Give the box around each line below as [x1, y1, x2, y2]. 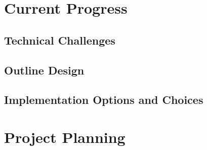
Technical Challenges [4, 32, 115, 48]
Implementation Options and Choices [4, 92, 203, 107]
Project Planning [4, 126, 126, 147]
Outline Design [4, 62, 85, 78]
